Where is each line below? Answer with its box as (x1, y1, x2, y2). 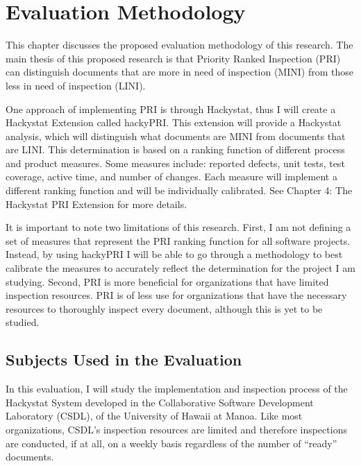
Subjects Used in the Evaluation (6, 349, 242, 370)
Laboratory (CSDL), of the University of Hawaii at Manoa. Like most (6, 408, 303, 423)
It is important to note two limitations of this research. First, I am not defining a (6, 220, 351, 234)
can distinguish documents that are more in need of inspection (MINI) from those (6, 64, 354, 79)
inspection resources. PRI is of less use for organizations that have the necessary (6, 288, 347, 302)
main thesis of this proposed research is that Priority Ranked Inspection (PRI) (6, 51, 341, 65)
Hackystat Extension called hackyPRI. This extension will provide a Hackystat (6, 115, 342, 130)
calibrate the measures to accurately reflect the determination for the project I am (6, 261, 355, 275)
